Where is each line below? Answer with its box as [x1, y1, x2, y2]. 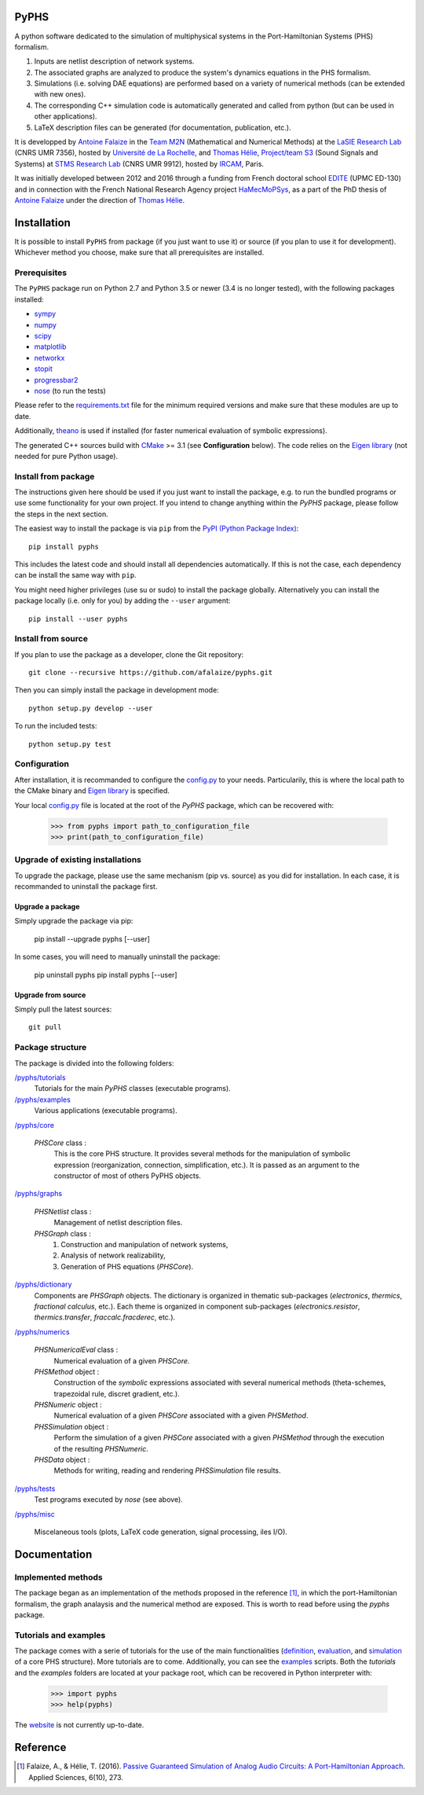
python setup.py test [28, 740, 111, 748]
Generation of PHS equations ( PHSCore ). [60, 1261, 194, 1271]
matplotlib [34, 342, 67, 351]
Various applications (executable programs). [34, 1106, 178, 1115]
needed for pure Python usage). [14, 451, 118, 461]
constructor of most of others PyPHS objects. [53, 1171, 202, 1180]
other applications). [34, 112, 97, 121]
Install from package [14, 471, 95, 482]
